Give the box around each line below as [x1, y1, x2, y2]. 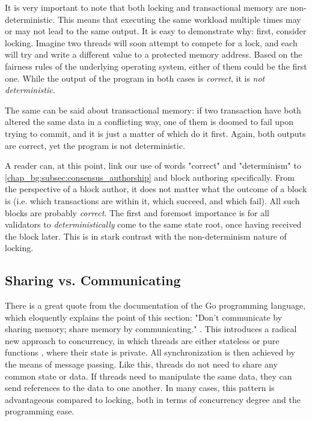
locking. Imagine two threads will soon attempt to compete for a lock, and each [5, 36, 298, 49]
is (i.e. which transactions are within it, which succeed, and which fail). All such [5, 194, 300, 207]
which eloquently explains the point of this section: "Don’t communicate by [5, 310, 283, 323]
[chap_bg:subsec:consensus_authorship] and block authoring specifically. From [5, 171, 295, 183]
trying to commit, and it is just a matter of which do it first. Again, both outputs [5, 127, 306, 139]
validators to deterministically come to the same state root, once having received [5, 218, 302, 231]
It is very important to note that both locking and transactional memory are [5, 1, 287, 13]
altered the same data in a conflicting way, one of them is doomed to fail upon [5, 115, 294, 128]
